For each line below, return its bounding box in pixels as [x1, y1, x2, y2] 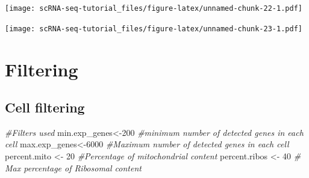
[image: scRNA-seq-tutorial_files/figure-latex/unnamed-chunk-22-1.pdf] [5, 4, 302, 13]
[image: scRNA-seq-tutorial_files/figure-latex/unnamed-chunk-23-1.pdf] [5, 24, 302, 33]
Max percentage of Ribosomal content [5, 161, 142, 174]
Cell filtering [5, 98, 85, 117]
